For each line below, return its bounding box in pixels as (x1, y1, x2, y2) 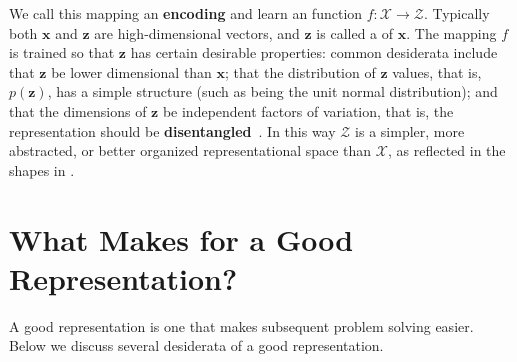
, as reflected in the (388, 140, 506, 161)
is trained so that (9, 42, 115, 63)
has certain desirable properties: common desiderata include (130, 42, 498, 63)
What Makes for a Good (9, 218, 354, 259)
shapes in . (9, 159, 75, 180)
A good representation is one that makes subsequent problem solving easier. (9, 315, 474, 336)
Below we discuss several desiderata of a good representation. (9, 335, 384, 356)
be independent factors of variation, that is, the (162, 100, 454, 121)
